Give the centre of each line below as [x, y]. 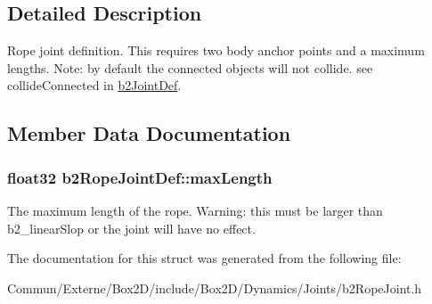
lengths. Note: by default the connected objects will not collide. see [190, 67]
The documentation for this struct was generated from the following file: [204, 258]
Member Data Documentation [149, 133]
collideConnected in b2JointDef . [94, 85]
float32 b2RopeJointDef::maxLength [140, 177]
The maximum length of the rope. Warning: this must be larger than [195, 210]
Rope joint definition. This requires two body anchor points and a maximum [216, 50]
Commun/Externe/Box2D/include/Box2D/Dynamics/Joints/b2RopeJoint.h [215, 288]
